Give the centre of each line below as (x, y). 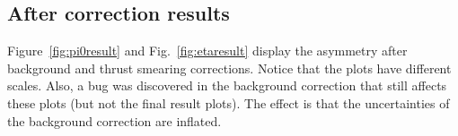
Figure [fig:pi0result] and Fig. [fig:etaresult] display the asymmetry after (207, 51)
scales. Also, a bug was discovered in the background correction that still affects (227, 85)
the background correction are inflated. (114, 120)
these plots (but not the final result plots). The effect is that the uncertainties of (229, 102)
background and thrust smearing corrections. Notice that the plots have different (229, 68)
